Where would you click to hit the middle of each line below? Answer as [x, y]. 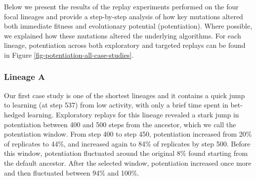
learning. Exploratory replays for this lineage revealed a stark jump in [133, 114]
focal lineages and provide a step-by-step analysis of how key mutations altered [124, 16]
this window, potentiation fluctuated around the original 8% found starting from [126, 153]
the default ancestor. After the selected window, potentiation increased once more [128, 162]
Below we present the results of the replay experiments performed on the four [121, 6]
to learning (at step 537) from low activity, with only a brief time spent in [116, 105]
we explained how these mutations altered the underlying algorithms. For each [123, 35]
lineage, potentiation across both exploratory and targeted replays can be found [125, 45]
